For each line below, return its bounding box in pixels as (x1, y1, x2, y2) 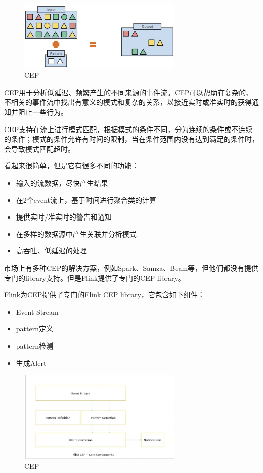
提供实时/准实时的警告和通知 (16, 211, 112, 222)
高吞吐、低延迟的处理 (16, 245, 87, 256)
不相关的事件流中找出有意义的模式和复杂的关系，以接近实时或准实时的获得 (4, 97, 252, 107)
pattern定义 (16, 323, 53, 334)
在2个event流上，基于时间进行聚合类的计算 (16, 194, 157, 205)
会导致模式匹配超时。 (4, 143, 75, 154)
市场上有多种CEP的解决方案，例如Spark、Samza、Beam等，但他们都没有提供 (4, 262, 259, 273)
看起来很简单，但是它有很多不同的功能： (4, 160, 139, 171)
